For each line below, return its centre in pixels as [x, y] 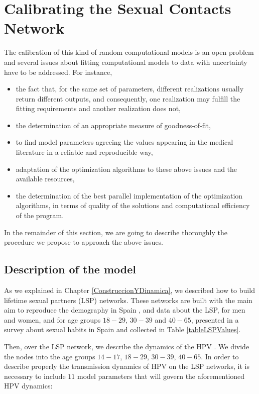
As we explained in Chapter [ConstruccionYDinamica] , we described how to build [129, 290]
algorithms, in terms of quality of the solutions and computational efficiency [133, 205]
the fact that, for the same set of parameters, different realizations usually [130, 89]
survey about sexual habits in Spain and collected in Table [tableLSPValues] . [122, 329]
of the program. [40, 215]
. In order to [220, 356]
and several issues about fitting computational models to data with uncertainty [126, 62]
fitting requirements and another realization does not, [98, 108]
